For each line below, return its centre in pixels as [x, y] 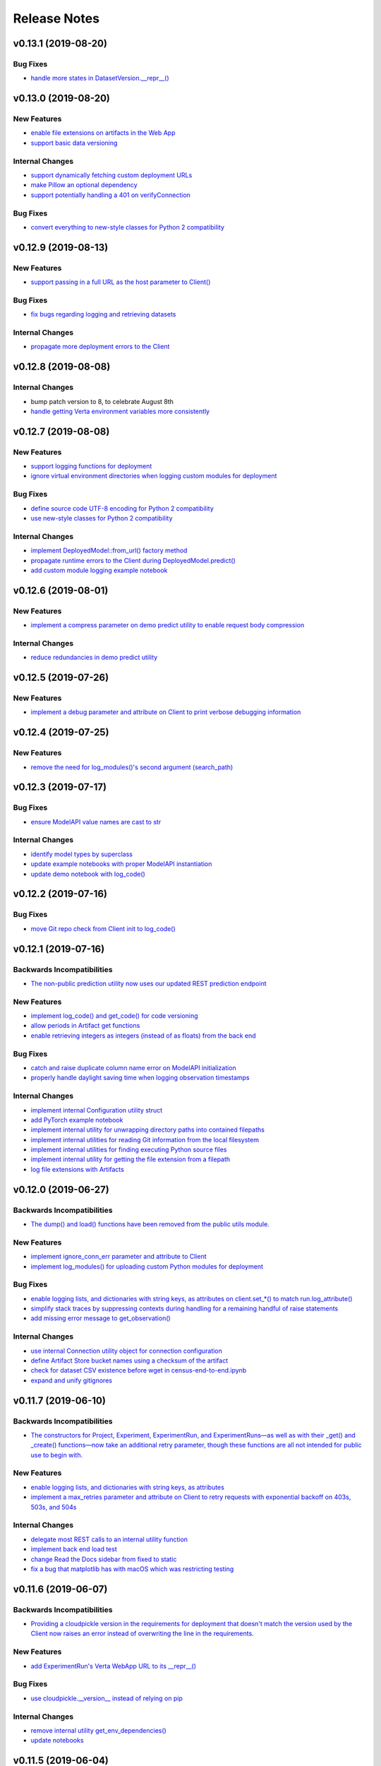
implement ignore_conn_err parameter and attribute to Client [119, 1257]
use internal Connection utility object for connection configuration [126, 1351]
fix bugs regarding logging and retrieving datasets [103, 314]
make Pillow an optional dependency [84, 185]
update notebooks [57, 1741]
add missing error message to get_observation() [101, 1318]
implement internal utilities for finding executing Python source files [129, 1150]
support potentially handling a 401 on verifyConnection [110, 195]
